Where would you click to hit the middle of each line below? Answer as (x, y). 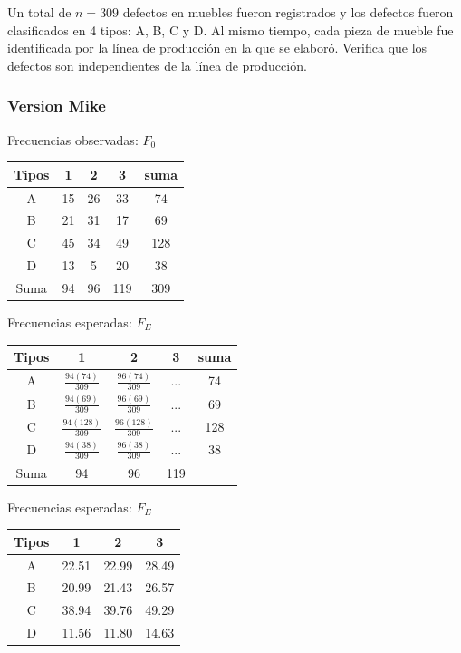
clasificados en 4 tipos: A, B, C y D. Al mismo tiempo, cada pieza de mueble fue (230, 29)
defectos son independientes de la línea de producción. (157, 65)
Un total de (39, 12)
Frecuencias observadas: (73, 139)
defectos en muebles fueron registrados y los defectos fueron (288, 12)
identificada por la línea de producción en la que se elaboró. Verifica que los (217, 48)
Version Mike (57, 106)
